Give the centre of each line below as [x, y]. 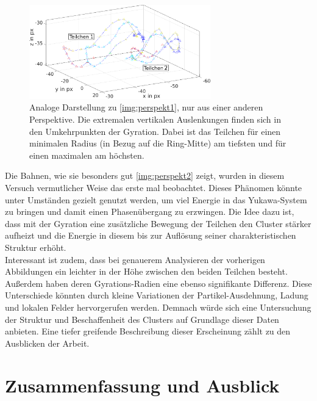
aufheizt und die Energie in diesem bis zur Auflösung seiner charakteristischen [151, 235]
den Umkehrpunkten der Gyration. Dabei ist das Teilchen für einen [155, 131]
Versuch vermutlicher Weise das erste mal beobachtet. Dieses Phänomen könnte [154, 188]
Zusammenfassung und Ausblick [142, 385]
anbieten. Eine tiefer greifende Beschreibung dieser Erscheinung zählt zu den [148, 331]
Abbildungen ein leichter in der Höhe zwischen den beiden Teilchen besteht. [146, 271]
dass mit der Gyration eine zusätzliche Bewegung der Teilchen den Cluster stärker [158, 223]
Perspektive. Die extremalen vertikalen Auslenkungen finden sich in [155, 119]
